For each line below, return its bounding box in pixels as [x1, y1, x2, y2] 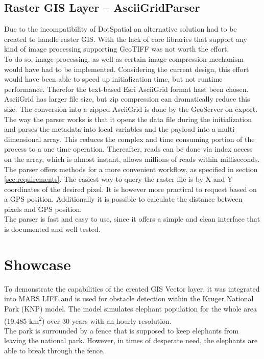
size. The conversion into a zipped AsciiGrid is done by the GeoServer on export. [4, 103, 258, 114]
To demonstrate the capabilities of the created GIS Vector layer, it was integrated [4, 283, 260, 294]
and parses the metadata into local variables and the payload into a [4, 124, 216, 134]
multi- [218, 124, 237, 134]
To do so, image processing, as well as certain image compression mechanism [4, 53, 244, 64]
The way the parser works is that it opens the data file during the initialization [4, 113, 252, 124]
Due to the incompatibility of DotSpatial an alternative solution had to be [4, 23, 237, 34]
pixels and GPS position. [4, 203, 82, 214]
